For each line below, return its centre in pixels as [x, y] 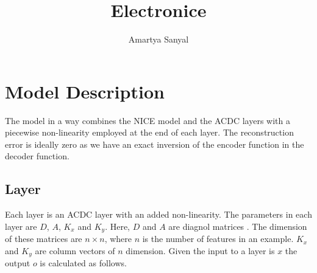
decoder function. [37, 156]
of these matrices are [44, 239]
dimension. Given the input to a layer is [200, 250]
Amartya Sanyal [158, 39]
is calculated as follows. [83, 263]
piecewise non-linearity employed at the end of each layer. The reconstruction [149, 132]
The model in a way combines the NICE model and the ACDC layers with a [148, 120]
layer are [21, 226]
